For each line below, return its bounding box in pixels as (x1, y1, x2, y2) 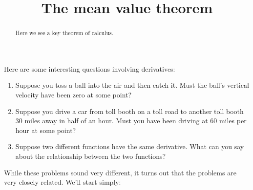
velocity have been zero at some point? (15, 90, 132, 100)
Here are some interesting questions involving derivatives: (4, 63, 175, 74)
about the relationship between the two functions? (15, 151, 166, 161)
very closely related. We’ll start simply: (4, 177, 121, 187)
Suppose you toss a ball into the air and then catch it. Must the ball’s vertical (15, 80, 249, 90)
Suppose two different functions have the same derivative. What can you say (15, 141, 244, 152)
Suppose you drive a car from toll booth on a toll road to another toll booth (15, 106, 244, 116)
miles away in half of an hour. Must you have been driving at (24, 115, 208, 126)
